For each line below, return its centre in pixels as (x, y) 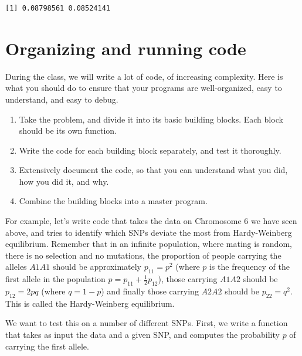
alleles (16, 267)
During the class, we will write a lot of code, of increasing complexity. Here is (144, 76)
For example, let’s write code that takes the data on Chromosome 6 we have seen (151, 221)
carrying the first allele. (47, 346)
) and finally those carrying (150, 291)
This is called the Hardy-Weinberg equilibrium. (90, 303)
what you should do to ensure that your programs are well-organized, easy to (144, 88)
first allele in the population (55, 279)
